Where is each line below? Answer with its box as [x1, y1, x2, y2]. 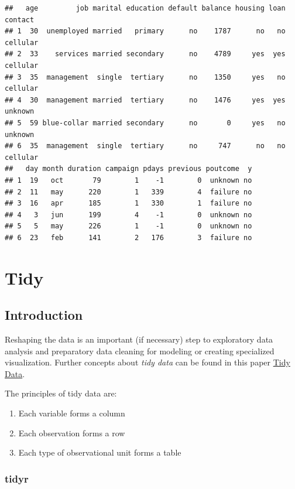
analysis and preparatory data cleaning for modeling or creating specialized [5, 344, 275, 357]
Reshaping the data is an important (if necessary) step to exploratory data [5, 333, 273, 346]
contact [5, 15, 35, 24]
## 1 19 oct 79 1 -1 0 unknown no [5, 176, 252, 184]
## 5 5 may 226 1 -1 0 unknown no [5, 222, 252, 231]
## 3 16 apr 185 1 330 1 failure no [5, 199, 252, 208]
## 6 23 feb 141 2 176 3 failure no [5, 233, 252, 242]
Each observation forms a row [18, 426, 125, 439]
